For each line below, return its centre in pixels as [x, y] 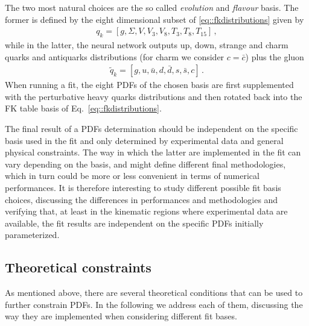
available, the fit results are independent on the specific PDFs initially [134, 223]
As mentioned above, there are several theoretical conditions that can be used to [154, 293]
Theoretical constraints [78, 267]
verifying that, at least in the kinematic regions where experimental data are [146, 211]
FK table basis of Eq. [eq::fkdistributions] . [83, 108]
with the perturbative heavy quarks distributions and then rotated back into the [154, 96]
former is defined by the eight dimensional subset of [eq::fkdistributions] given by [154, 19]
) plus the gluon [275, 56]
